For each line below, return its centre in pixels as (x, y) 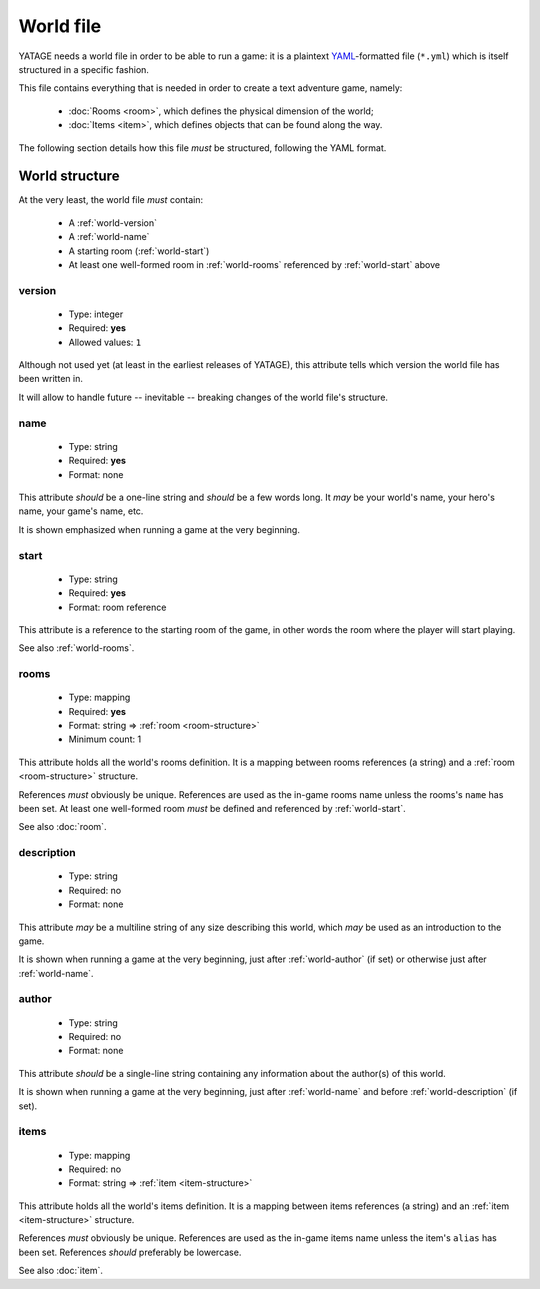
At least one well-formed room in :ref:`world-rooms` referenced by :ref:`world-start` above (254, 264)
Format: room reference (117, 607)
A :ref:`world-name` (109, 237)
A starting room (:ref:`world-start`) (139, 251)
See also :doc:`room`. (62, 827)
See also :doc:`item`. (61, 1271)
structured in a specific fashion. (84, 69)
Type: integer (96, 314)
